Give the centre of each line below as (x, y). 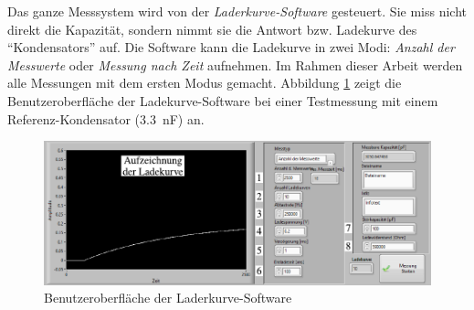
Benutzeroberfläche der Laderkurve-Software (168, 298)
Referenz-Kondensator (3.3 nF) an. (106, 118)
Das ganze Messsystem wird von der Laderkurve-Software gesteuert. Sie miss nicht (237, 11)
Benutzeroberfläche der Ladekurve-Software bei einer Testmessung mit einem (223, 100)
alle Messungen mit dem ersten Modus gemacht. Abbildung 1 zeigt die (205, 83)
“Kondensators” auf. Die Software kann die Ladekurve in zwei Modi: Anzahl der (231, 47)
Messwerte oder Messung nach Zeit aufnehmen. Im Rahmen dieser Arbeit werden (235, 64)
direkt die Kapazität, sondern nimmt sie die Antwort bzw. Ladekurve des (212, 29)
